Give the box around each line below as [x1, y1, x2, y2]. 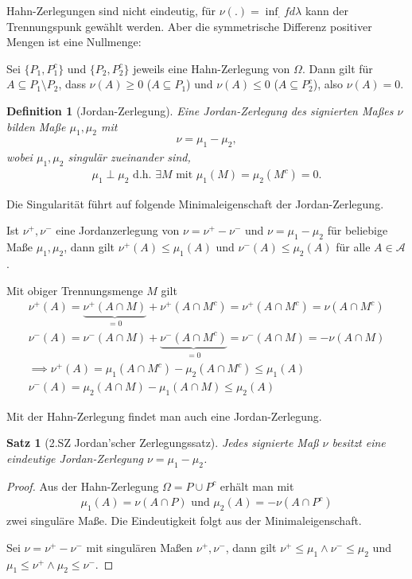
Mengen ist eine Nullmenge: [6, 33, 142, 50]
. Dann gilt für [301, 60, 373, 76]
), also [313, 76, 344, 92]
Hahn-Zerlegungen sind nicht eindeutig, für [6, 2, 216, 18]
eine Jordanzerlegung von [56, 222, 180, 239]
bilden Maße [6, 118, 66, 134]
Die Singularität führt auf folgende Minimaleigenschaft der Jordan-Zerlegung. [6, 195, 384, 212]
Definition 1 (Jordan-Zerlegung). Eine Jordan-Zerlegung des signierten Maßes [6, 102, 394, 119]
